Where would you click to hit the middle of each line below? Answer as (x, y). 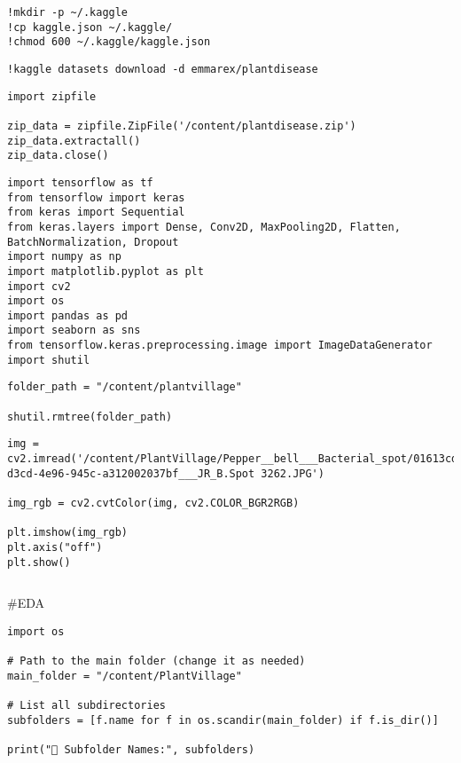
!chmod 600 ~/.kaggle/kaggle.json (109, 42)
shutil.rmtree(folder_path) (90, 417)
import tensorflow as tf (80, 182)
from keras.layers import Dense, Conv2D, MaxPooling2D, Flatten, (204, 227)
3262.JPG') (293, 473)
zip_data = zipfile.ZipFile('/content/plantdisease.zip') (182, 126)
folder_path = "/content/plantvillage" (125, 387)
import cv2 (39, 286)
